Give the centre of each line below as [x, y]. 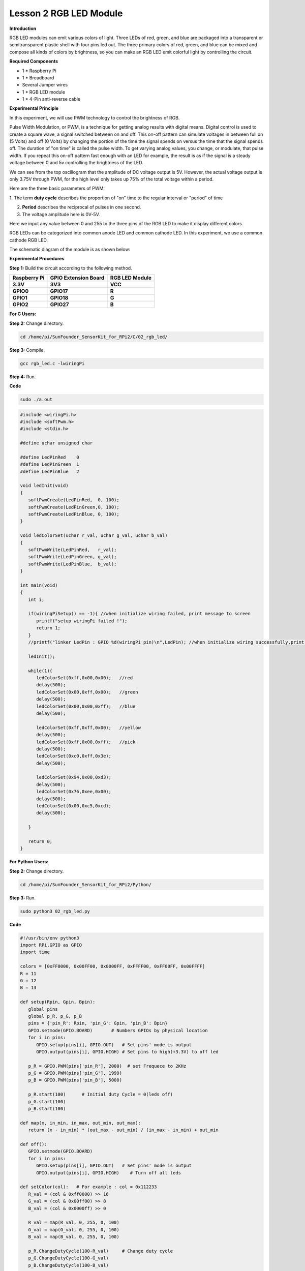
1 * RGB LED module [44, 92]
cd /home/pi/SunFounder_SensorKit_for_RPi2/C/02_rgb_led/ [94, 337]
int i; [36, 599]
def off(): [34, 1144]
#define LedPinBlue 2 [50, 471]
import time [35, 952]
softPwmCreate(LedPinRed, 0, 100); [74, 500]
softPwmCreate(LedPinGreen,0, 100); [74, 507]
